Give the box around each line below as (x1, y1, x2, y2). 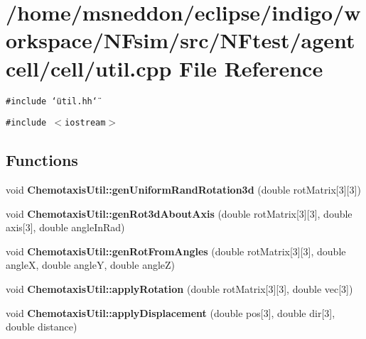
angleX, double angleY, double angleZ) (6, 257, 176, 272)
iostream (65, 118, 106, 128)
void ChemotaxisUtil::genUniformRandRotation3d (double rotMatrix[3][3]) (6, 182, 361, 197)
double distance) (6, 319, 77, 334)
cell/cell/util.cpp (6, 53, 172, 82)
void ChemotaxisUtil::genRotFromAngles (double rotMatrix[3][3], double (6, 243, 346, 258)
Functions (6, 149, 78, 171)
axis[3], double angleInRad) (6, 220, 125, 235)
